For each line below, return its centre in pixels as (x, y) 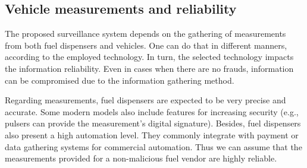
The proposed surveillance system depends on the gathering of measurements (145, 34)
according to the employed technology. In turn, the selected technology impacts (149, 57)
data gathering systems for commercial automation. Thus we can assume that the (153, 146)
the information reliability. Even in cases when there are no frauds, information (149, 68)
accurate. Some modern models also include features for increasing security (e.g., (152, 111)
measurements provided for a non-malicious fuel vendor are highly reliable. (141, 158)
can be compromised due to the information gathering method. (120, 80)
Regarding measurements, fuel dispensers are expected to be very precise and (145, 100)
